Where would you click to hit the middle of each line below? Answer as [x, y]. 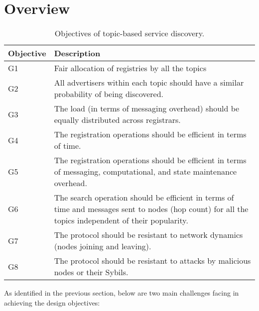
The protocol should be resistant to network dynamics [148, 235]
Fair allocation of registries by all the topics [130, 68]
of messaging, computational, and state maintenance [145, 172]
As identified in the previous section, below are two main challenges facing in [122, 293]
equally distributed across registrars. [117, 120]
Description [77, 53]
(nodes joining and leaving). [103, 246]
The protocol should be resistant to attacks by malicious [152, 261]
